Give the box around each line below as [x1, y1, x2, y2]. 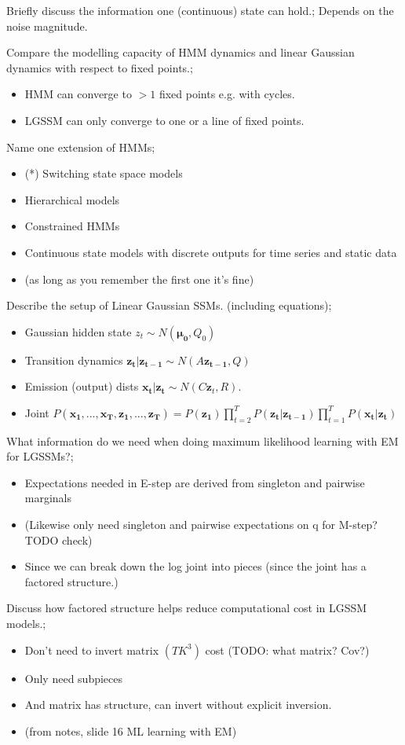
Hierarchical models [24, 191, 120, 207]
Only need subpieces [24, 670, 123, 686]
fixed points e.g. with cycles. [159, 86, 295, 102]
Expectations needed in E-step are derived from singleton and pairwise [24, 474, 365, 490]
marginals [24, 490, 72, 506]
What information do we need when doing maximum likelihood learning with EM [6, 432, 399, 449]
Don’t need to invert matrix [24, 641, 159, 658]
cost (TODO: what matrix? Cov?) [205, 641, 370, 658]
